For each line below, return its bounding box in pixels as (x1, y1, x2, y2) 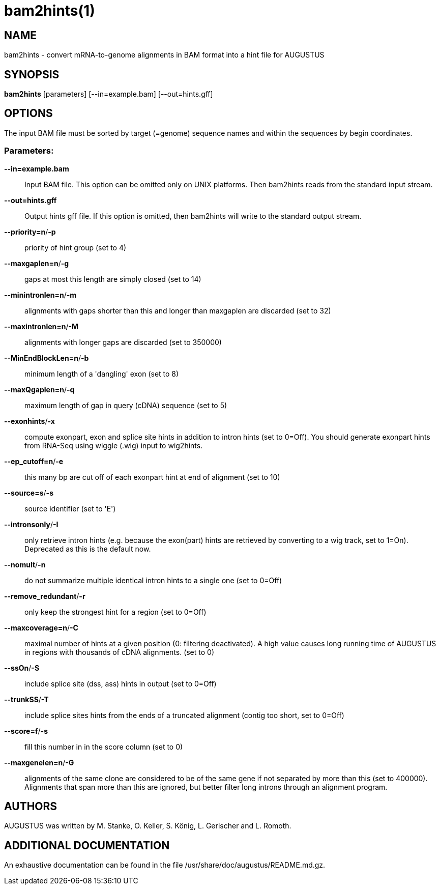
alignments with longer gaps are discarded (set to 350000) (24, 337, 222, 347)
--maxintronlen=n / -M (4, 322, 79, 331)
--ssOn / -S (4, 663, 40, 672)
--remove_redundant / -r (4, 591, 85, 600)
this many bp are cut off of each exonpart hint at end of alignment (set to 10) (24, 472, 280, 481)
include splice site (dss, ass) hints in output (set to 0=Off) (24, 679, 217, 688)
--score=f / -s (4, 726, 48, 735)
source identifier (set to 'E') (24, 504, 116, 513)
